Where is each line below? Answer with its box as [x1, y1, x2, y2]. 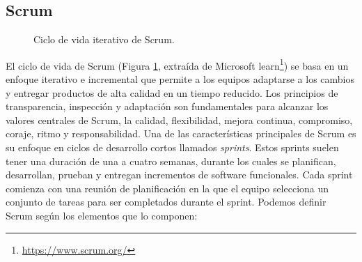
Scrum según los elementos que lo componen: [6, 208, 198, 222]
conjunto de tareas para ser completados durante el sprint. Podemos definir [6, 194, 326, 209]
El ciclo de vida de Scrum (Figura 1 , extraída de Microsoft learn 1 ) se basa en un [6, 56, 349, 72]
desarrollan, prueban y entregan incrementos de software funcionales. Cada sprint [6, 167, 353, 182]
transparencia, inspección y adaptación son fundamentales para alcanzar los [6, 99, 329, 114]
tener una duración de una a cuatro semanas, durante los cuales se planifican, [6, 153, 336, 168]
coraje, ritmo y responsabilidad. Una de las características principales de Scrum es [6, 126, 356, 141]
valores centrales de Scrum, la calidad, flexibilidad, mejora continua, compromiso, [6, 112, 353, 127]
